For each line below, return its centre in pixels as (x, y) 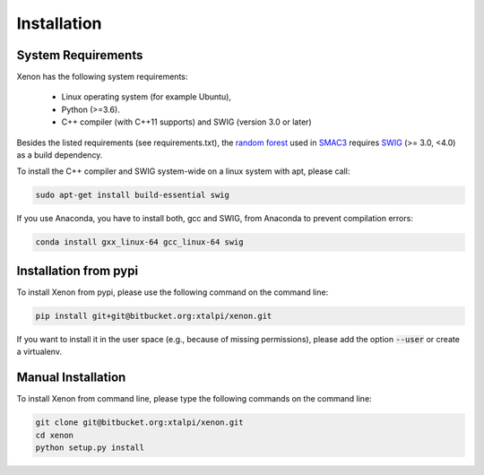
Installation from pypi (78, 270)
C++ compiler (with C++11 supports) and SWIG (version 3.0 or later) (187, 122)
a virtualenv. (39, 352)
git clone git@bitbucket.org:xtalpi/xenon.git (139, 423)
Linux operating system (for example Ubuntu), (147, 97)
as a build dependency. (60, 155)
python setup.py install (90, 447)
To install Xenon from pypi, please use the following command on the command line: (173, 292)
